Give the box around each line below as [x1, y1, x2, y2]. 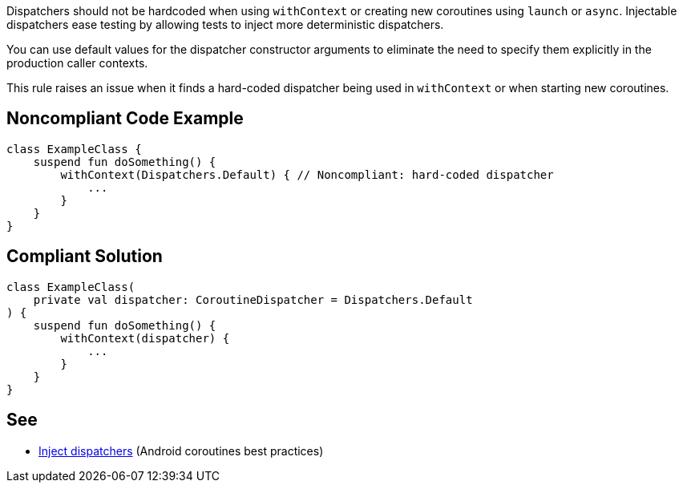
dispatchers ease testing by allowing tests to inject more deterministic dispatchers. [6, 18, 444, 31]
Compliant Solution [6, 246, 163, 267]
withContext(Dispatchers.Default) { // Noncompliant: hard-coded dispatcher [60, 168, 554, 181]
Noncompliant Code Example [6, 108, 244, 129]
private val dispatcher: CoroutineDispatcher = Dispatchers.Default [33, 293, 473, 306]
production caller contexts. [6, 56, 148, 70]
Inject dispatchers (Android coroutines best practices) [38, 443, 324, 458]
